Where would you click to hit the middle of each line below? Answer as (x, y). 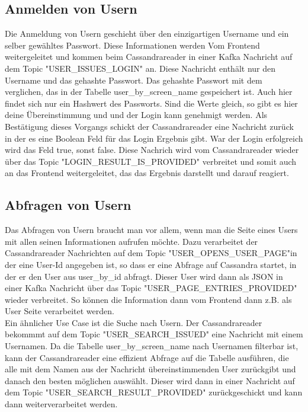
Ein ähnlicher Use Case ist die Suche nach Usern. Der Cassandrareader (134, 322)
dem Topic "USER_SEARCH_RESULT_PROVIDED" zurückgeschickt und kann (154, 392)
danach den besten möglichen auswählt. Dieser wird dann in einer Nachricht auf (150, 380)
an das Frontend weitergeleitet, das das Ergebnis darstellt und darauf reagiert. (147, 173)
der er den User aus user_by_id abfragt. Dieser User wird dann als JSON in (144, 276)
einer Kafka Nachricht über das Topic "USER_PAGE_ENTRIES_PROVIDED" (151, 288)
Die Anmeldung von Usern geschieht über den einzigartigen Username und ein (147, 33)
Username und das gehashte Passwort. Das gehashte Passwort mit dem (134, 80)
